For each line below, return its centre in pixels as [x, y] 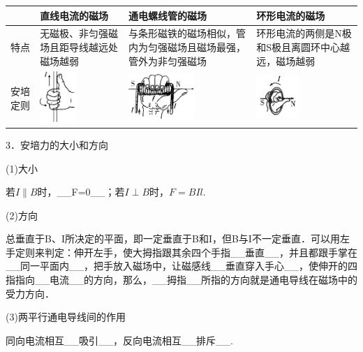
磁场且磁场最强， [206, 46]
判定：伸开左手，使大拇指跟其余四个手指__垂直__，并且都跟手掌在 [201, 252]
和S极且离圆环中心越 [303, 46]
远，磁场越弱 [286, 60]
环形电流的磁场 [291, 15]
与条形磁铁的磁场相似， [182, 33]
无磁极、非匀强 [74, 33]
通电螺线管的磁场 [167, 15]
